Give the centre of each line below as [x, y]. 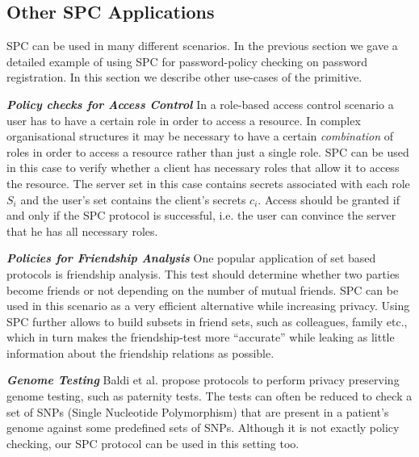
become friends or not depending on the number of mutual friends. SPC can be [203, 289]
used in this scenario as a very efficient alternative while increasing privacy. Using [208, 306]
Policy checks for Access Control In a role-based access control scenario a [200, 104]
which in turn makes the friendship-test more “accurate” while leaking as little [201, 337]
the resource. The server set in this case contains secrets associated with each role [208, 183]
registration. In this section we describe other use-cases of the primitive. [184, 77]
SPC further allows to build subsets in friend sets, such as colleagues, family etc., [207, 321]
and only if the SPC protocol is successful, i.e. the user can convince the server [201, 215]
